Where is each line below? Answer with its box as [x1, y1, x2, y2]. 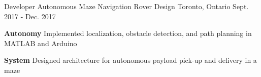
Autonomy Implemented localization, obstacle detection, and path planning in [4, 28, 252, 38]
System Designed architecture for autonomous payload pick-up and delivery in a [4, 55, 257, 65]
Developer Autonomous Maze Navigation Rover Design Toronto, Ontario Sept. [4, 1, 249, 11]
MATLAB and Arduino [4, 37, 77, 48]
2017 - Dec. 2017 [4, 11, 56, 21]
